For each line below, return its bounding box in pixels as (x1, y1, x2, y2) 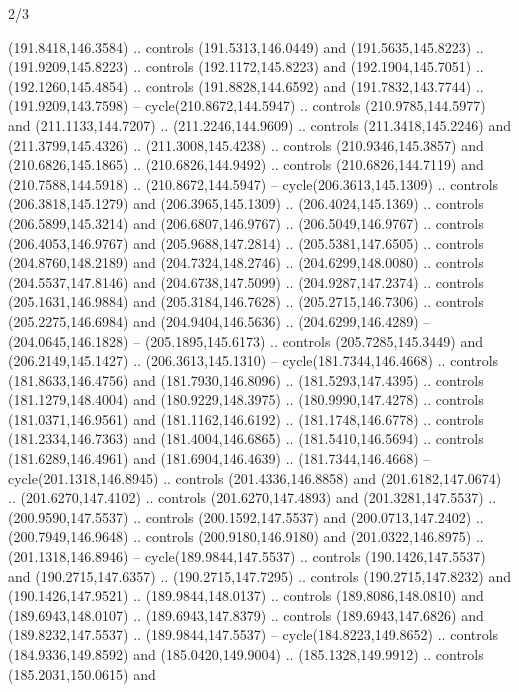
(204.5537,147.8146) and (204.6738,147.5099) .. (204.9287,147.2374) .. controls (8, 271, 484, 292)
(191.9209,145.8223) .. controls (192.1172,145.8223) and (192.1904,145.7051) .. (8, 56, 484, 77)
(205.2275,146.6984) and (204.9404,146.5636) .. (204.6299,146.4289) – (8, 310, 431, 331)
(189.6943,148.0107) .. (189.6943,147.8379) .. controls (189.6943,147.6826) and (8, 604, 484, 625)
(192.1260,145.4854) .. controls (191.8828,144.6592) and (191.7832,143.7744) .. (8, 75, 484, 96)
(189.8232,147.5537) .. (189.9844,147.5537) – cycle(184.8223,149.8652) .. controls (8, 624, 499, 645)
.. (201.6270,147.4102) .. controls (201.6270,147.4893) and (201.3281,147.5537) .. (8, 487, 497, 508)
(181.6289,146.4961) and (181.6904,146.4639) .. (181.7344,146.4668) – (8, 448, 431, 469)
